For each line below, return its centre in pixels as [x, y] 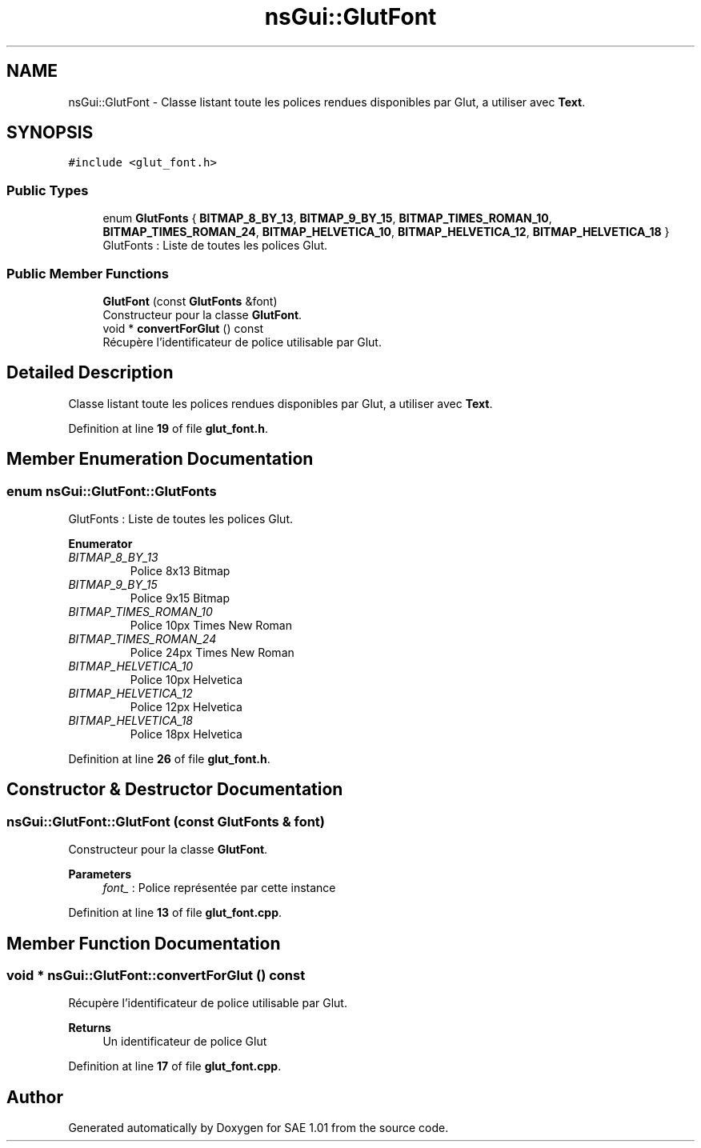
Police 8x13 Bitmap [180, 571]
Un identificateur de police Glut [185, 1042]
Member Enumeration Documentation [160, 459]
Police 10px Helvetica [186, 680]
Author [35, 1097]
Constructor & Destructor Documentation [175, 790]
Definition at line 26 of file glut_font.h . [169, 759]
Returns [90, 1028]
